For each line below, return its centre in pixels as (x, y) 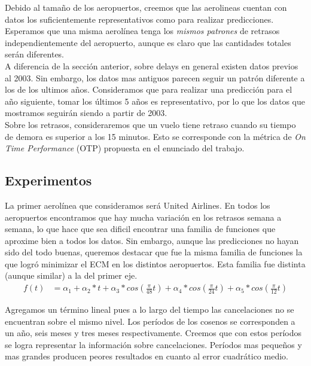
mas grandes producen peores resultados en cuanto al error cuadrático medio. (147, 356)
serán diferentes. (35, 54)
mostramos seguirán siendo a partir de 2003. (86, 113)
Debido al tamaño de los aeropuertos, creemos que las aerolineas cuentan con (146, 7)
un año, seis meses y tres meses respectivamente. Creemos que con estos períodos (153, 333)
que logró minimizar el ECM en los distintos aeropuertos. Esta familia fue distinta (155, 263)
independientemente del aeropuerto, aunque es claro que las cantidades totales (148, 42)
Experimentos (48, 180)
